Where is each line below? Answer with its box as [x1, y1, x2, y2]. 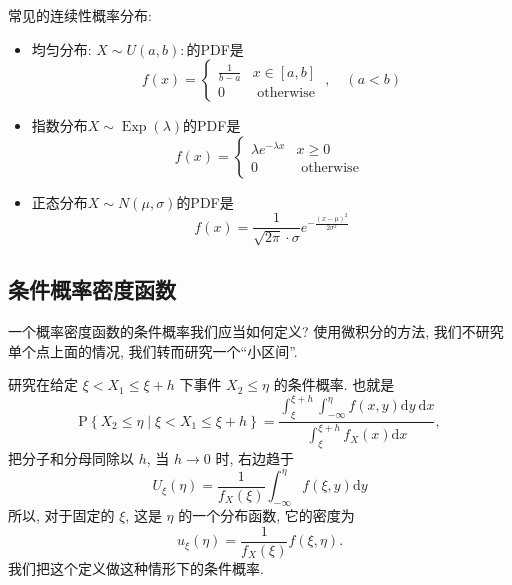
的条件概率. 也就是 [273, 374, 395, 395]
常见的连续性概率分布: [8, 5, 152, 25]
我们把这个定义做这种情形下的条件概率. [8, 557, 264, 578]
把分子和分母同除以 [8, 448, 134, 469]
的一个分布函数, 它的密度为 [178, 505, 355, 526]
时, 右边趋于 [215, 448, 294, 469]
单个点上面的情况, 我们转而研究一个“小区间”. [8, 340, 298, 361]
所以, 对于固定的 [8, 505, 115, 526]
